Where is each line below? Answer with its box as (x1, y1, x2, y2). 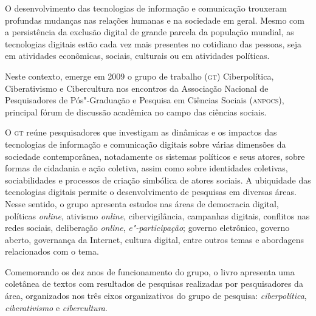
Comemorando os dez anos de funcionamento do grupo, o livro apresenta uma (5, 265, 295, 278)
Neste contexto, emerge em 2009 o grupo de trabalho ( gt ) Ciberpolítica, (5, 69, 274, 82)
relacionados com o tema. (5, 245, 99, 258)
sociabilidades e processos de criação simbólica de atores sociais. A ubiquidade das (5, 173, 311, 186)
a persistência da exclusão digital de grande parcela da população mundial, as (5, 26, 294, 38)
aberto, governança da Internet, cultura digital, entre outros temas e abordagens (5, 233, 304, 246)
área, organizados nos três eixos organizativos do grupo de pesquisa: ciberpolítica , (5, 289, 307, 302)
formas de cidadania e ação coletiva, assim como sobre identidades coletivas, (5, 162, 288, 174)
